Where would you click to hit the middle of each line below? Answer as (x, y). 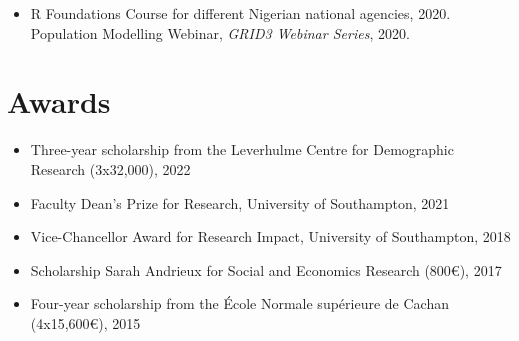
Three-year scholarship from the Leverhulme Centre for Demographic (242, 149)
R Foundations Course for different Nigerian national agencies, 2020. (240, 13)
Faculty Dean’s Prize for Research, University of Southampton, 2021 (240, 202)
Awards (59, 101)
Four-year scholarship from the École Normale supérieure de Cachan (239, 303)
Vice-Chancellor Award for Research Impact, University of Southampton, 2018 (270, 236)
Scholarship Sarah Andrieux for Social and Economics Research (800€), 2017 (266, 269)
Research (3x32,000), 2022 (110, 168)
